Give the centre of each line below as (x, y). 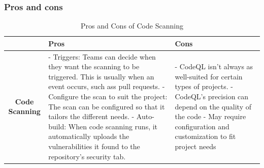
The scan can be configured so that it (107, 106)
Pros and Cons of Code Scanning (132, 26)
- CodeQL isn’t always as (214, 66)
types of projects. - (204, 86)
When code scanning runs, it (113, 126)
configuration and (202, 126)
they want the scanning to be (94, 66)
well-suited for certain (209, 76)
